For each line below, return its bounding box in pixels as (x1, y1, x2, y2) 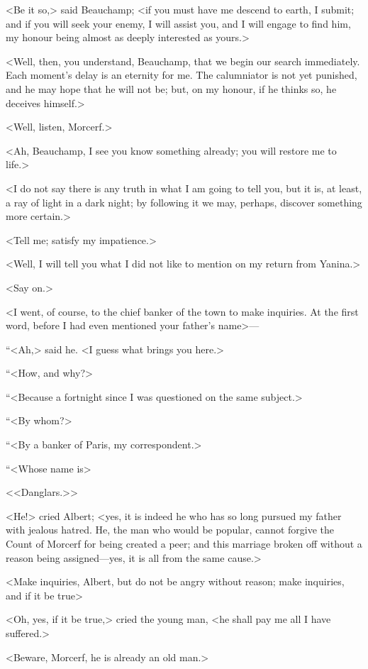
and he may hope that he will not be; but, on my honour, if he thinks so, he (6, 81, 337, 96)
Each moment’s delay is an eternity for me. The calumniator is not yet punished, (6, 67, 357, 82)
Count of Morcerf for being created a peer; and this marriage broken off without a (6, 536, 362, 551)
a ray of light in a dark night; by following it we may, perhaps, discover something (6, 194, 362, 209)
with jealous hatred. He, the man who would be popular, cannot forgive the (6, 522, 335, 537)
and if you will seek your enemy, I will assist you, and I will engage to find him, (6, 16, 351, 31)
